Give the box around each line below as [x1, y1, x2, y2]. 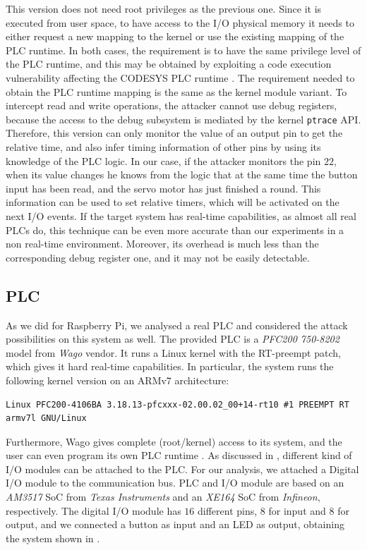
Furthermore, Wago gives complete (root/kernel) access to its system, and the [6, 434, 342, 448]
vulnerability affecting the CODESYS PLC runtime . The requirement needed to [6, 70, 355, 85]
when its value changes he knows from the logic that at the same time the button [6, 167, 358, 182]
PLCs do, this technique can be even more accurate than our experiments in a [6, 222, 344, 237]
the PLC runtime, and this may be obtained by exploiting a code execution [6, 56, 332, 71]
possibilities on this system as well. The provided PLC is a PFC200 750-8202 [6, 331, 339, 346]
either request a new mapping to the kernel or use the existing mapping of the [6, 29, 344, 44]
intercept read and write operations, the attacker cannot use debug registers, [6, 98, 337, 113]
